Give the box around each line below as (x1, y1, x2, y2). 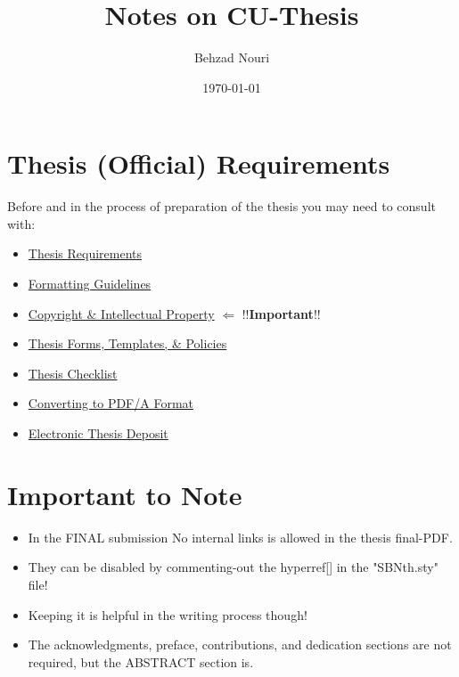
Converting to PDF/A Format (28, 394, 194, 412)
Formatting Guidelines (28, 274, 152, 293)
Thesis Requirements (28, 244, 143, 263)
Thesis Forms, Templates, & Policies (28, 334, 227, 353)
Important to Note (7, 476, 242, 512)
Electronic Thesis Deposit (28, 424, 168, 442)
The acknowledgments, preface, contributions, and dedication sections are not (28, 635, 452, 654)
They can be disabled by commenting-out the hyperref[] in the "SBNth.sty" (28, 558, 439, 576)
